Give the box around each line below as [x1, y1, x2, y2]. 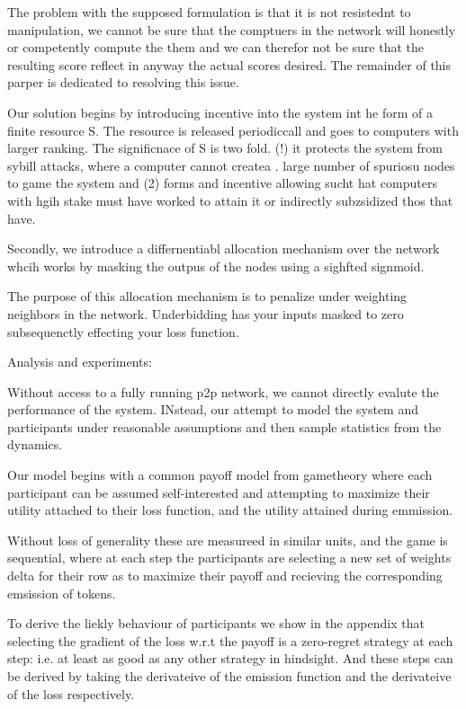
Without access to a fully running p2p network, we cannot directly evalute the [7, 382, 439, 401]
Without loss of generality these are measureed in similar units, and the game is [7, 530, 448, 549]
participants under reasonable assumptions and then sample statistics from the [7, 417, 442, 436]
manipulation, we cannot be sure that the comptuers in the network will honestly [7, 20, 456, 39]
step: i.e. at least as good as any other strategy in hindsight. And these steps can [7, 649, 453, 668]
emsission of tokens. [7, 583, 116, 602]
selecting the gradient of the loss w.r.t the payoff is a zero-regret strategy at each [7, 631, 453, 650]
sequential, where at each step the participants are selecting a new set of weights [7, 548, 452, 567]
